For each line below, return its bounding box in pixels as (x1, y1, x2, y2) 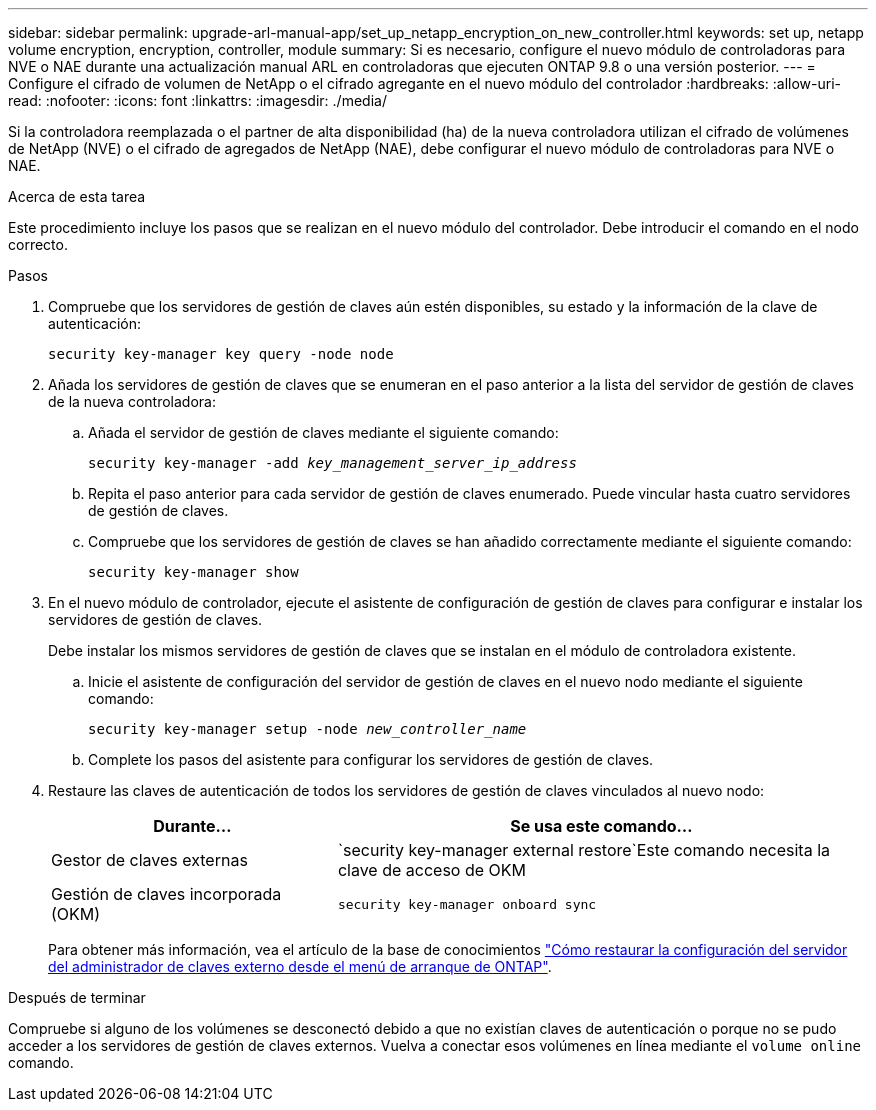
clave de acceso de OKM (337, 860, 526, 880)
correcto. (8, 236, 68, 253)
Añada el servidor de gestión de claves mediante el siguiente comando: (88, 424, 559, 441)
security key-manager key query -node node (48, 346, 394, 362)
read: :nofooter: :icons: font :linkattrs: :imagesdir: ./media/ (8, 92, 387, 109)
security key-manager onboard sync (337, 896, 597, 912)
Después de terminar (8, 989, 146, 1006)
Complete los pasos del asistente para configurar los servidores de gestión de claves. (88, 751, 654, 768)
